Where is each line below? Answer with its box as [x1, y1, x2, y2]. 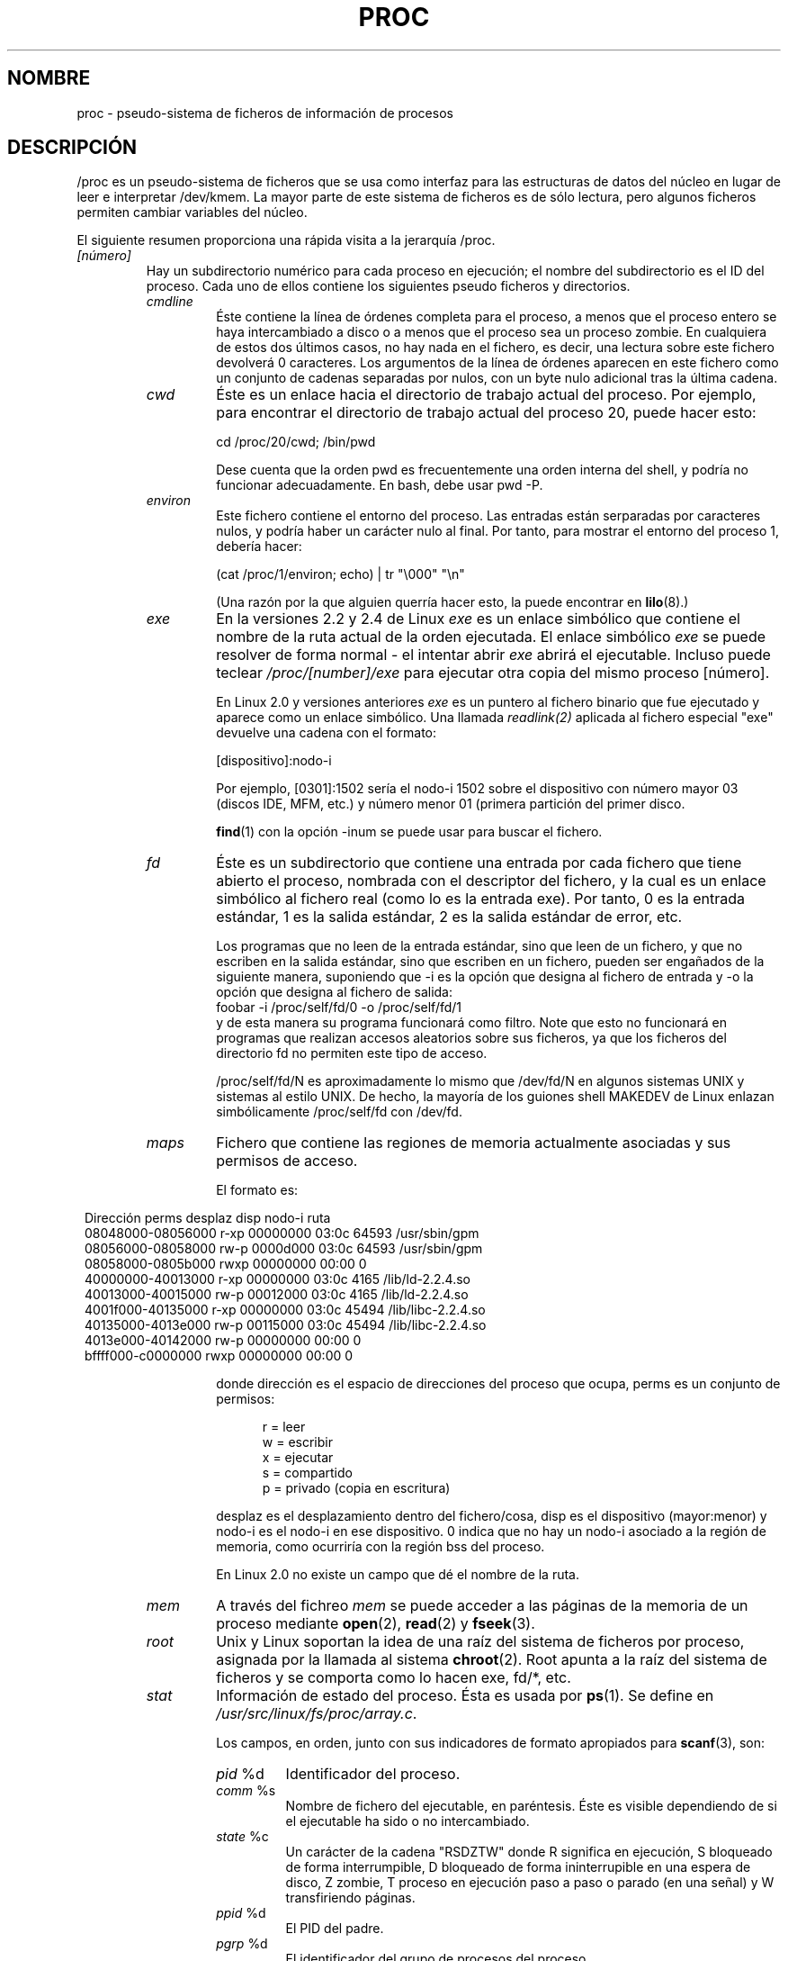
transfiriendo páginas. [285, 1890, 416, 1906]
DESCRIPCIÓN [7, 136, 138, 159]
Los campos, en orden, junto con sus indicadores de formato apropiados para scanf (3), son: [216, 1735, 766, 1751]
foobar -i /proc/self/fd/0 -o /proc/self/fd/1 [216, 999, 462, 1016]
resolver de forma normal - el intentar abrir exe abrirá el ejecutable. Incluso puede [216, 646, 771, 664]
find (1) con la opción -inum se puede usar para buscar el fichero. [216, 824, 603, 840]
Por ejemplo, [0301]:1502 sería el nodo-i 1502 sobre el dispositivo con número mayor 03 [216, 781, 739, 797]
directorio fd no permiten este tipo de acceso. [216, 1045, 488, 1062]
